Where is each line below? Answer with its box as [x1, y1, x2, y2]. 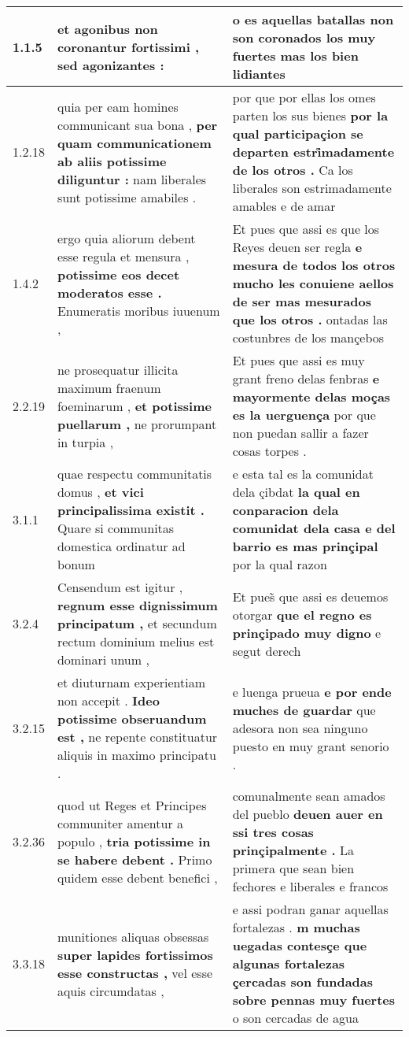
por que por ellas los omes [232, 88, 376, 106]
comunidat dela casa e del [232, 519, 396, 537]
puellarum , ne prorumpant [57, 414, 217, 433]
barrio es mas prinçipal [232, 537, 378, 555]
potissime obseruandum [57, 709, 207, 728]
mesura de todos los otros [232, 256, 396, 274]
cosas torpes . [232, 442, 307, 460]
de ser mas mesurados [232, 292, 372, 310]
